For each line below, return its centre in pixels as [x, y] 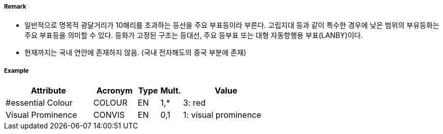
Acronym [114, 91]
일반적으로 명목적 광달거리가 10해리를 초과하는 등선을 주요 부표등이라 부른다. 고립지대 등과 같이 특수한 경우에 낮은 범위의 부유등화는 [232, 25]
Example [17, 71]
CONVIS [109, 115]
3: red [194, 103]
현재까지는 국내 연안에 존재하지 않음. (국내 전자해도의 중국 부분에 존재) [136, 53]
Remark [15, 7]
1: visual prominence [222, 115]
